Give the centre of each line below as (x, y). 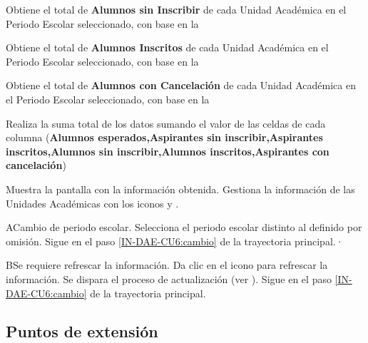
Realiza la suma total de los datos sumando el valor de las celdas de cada (166, 123)
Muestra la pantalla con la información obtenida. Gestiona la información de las (180, 189)
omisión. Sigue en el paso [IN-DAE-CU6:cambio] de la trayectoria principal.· (175, 241)
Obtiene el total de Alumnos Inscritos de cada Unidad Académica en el (167, 47)
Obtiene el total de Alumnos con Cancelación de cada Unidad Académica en (181, 85)
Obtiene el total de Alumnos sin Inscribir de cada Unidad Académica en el (176, 9)
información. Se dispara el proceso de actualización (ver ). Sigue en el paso (169, 278)
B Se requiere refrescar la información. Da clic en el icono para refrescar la (167, 265)
